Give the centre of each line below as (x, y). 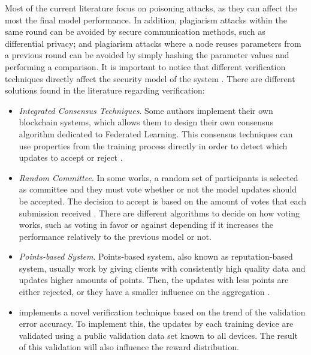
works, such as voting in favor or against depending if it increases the (146, 225)
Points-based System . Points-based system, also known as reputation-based (156, 256)
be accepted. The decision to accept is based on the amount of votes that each (163, 201)
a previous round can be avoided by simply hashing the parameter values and (147, 55)
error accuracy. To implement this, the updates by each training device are (156, 324)
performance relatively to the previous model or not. (115, 236)
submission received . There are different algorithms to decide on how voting (159, 213)
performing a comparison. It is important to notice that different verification (145, 66)
